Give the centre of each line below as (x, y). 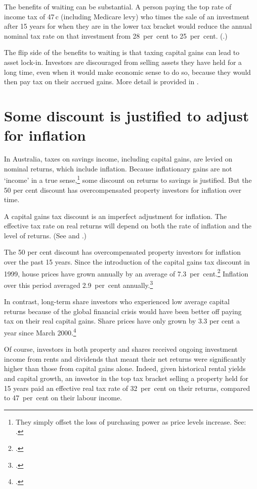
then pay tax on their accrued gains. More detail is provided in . (101, 81)
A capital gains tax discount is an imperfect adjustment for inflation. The (115, 216)
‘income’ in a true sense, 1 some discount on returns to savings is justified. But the (128, 179)
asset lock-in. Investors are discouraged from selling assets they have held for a (123, 62)
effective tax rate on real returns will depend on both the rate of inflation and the (128, 226)
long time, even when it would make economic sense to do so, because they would (128, 72)
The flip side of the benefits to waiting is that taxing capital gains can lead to (122, 52)
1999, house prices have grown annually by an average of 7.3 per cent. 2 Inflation (126, 272)
